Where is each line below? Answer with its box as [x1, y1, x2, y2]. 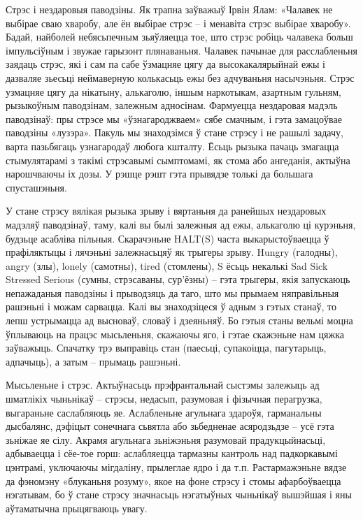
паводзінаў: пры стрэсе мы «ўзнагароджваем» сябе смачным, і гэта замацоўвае [6, 111, 342, 126]
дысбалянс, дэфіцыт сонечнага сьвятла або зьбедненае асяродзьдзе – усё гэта [6, 419, 334, 433]
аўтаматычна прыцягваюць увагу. [6, 500, 148, 515]
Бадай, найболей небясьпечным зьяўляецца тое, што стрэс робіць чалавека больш [6, 29, 353, 44]
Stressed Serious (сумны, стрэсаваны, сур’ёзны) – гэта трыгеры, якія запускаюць [6, 272, 350, 287]
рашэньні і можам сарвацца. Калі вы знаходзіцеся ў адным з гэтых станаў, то [6, 299, 336, 314]
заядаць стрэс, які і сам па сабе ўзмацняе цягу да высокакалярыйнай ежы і [6, 57, 325, 71]
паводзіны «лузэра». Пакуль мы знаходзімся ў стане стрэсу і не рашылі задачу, [6, 125, 343, 140]
